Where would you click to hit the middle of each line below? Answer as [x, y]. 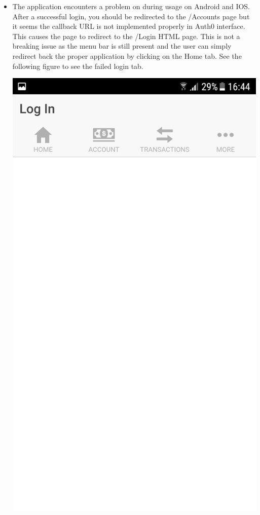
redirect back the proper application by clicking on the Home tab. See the [127, 56]
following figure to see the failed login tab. [78, 66]
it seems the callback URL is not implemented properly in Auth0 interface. [129, 26]
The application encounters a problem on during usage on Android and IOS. [131, 6]
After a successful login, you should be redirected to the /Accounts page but [131, 16]
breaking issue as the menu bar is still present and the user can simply [122, 46]
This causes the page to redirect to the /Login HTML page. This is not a [126, 36]
